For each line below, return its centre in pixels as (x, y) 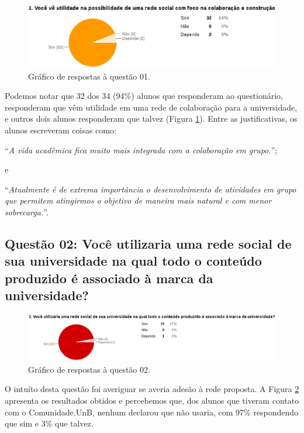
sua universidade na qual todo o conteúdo (133, 261)
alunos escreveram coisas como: (61, 130)
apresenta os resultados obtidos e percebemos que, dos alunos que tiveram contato (152, 401)
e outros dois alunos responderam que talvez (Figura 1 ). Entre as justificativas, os (151, 118)
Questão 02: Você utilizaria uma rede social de (148, 243)
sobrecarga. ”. (27, 212)
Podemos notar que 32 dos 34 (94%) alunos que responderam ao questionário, (144, 96)
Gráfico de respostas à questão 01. (89, 76)
